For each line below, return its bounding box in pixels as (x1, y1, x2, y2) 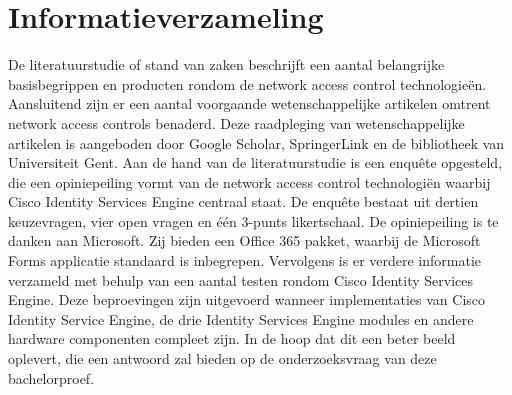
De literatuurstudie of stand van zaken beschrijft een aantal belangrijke (8, 54, 445, 75)
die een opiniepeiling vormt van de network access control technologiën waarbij (8, 171, 491, 192)
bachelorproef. (8, 367, 95, 388)
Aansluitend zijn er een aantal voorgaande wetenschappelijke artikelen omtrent (8, 93, 491, 114)
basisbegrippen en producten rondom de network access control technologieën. (8, 73, 487, 94)
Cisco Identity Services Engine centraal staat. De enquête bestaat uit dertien (8, 191, 479, 212)
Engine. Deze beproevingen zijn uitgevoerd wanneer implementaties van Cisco (8, 289, 486, 310)
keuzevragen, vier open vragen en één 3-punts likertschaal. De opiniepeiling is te (8, 210, 499, 231)
